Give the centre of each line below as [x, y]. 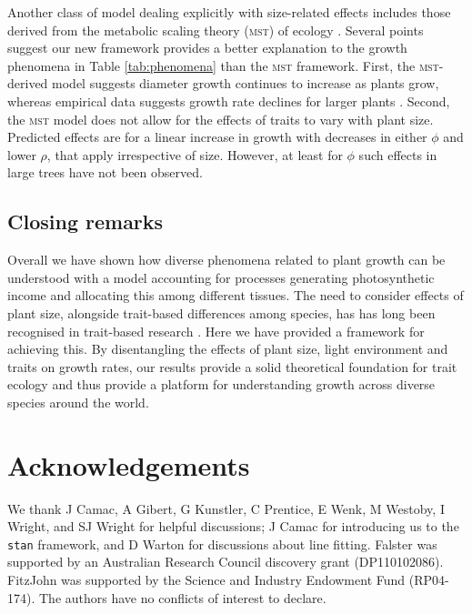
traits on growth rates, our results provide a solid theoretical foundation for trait [232, 366]
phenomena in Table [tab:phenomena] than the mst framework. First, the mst [223, 65]
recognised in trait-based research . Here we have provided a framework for [216, 331]
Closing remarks [85, 221]
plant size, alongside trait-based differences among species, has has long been [221, 312]
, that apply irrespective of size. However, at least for [195, 154]
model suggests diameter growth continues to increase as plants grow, [246, 83]
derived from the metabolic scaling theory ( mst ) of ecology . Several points [216, 30]
